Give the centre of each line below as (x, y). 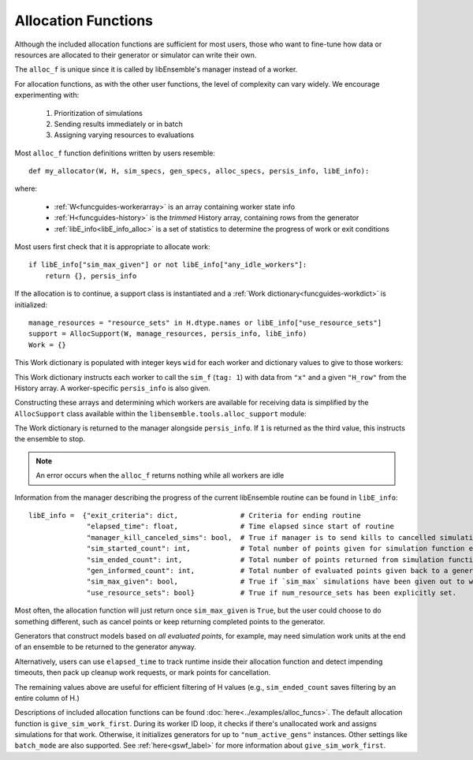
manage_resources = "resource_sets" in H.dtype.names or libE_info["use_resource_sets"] (205, 322)
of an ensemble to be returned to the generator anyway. (106, 647)
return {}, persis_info (91, 276)
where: (26, 188)
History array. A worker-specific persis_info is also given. (112, 388)
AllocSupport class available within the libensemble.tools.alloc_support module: (160, 413)
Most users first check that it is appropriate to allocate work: (112, 247)
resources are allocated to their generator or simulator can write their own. (136, 54)
